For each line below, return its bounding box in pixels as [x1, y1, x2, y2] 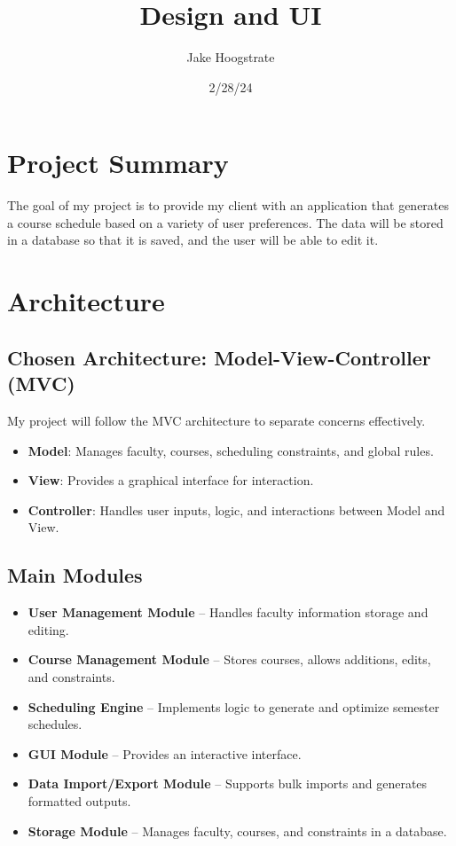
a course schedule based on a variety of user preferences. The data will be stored [7, 213, 444, 231]
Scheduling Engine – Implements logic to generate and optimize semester [28, 697, 440, 716]
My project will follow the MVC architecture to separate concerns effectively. [7, 411, 426, 429]
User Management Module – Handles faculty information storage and [28, 603, 428, 622]
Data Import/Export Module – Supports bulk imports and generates [28, 774, 428, 793]
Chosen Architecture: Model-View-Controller [7, 343, 431, 371]
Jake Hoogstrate [186, 48, 275, 67]
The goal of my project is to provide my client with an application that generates [7, 196, 450, 215]
